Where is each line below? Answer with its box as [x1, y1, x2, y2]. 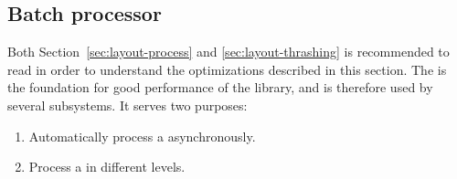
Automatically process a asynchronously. [28, 126, 256, 145]
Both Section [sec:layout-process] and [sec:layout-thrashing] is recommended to [7, 42, 450, 61]
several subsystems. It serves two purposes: [7, 95, 248, 114]
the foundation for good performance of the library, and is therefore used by [7, 78, 433, 97]
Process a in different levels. [28, 157, 186, 176]
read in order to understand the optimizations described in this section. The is [7, 59, 447, 79]
